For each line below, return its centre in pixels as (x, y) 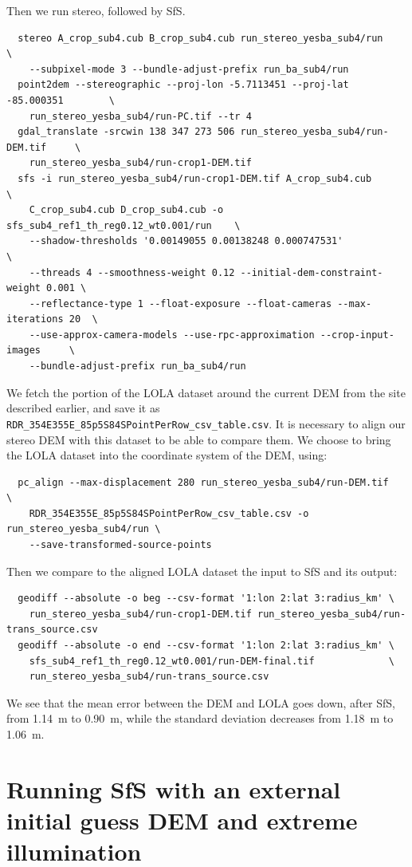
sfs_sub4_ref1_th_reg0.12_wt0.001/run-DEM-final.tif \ (212, 661)
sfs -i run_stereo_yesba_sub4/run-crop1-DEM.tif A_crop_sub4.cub (195, 178)
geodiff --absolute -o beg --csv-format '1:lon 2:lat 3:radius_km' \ (206, 599)
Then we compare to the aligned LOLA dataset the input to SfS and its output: (202, 571)
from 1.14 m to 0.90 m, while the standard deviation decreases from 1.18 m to (200, 718)
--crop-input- (357, 335)
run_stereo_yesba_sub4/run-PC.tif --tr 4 (140, 116)
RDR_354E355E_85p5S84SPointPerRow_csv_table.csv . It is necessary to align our (206, 423)
